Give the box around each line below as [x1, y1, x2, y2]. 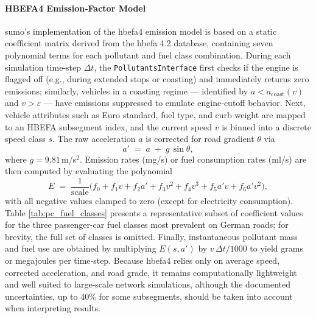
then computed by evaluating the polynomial [5, 164, 172, 177]
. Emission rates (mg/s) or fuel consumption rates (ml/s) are [79, 152, 307, 165]
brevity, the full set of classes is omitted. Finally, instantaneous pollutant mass [5, 230, 298, 242]
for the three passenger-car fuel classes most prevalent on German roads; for [5, 218, 289, 231]
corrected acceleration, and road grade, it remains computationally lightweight [5, 266, 297, 278]
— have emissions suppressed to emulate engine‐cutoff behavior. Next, [43, 96, 306, 109]
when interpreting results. [5, 302, 101, 314]
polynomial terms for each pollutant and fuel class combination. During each [5, 48, 291, 61]
